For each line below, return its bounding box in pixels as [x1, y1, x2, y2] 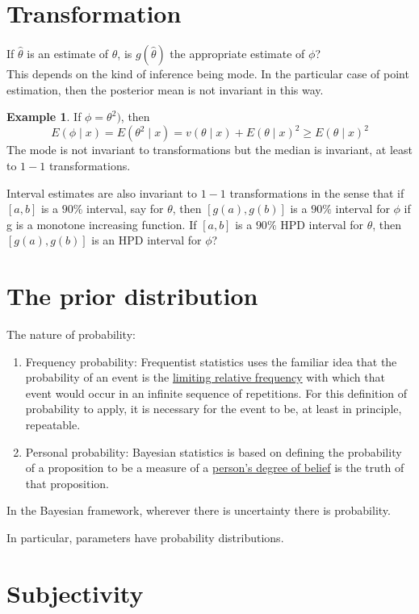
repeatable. [25, 416, 81, 433]
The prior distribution [6, 279, 258, 312]
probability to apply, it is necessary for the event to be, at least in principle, [25, 400, 402, 417]
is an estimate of [27, 45, 109, 62]
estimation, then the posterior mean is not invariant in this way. [6, 81, 324, 98]
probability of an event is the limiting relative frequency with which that [25, 369, 385, 386]
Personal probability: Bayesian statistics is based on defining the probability [25, 443, 402, 460]
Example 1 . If [6, 108, 82, 125]
